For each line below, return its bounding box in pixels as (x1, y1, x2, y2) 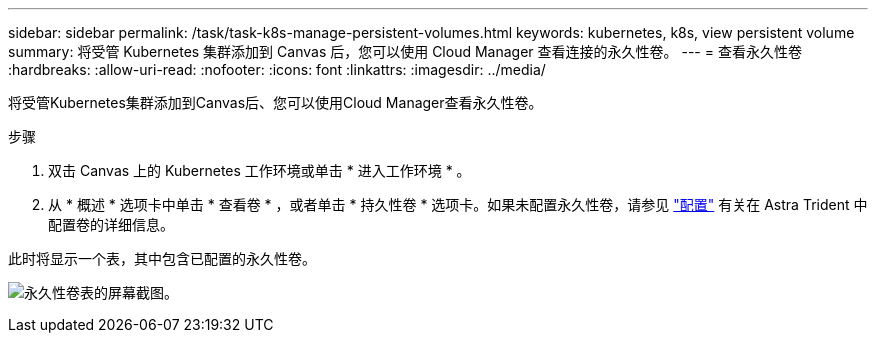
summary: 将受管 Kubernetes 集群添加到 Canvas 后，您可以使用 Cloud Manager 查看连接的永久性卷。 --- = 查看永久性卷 (8, 43, 802, 60)
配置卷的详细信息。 (48, 216, 174, 233)
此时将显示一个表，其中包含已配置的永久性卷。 (8, 250, 316, 267)
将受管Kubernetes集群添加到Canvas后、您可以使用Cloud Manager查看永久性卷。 (8, 94, 543, 111)
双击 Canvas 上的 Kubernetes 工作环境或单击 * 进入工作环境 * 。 (48, 162, 471, 179)
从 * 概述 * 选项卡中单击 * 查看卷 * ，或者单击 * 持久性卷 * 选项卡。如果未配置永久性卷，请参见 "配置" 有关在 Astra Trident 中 (48, 196, 868, 213)
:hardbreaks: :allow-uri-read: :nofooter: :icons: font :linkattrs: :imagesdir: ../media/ (8, 61, 546, 78)
